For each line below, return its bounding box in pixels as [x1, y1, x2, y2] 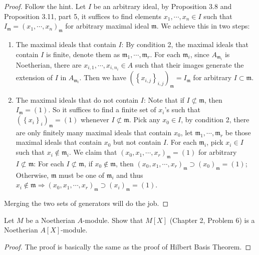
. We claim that [69, 147, 117, 157]
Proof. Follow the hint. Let [4, 1, 86, 11]
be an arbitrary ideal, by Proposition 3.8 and [93, 1, 232, 11]
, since [190, 49, 209, 59]
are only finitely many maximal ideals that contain [16, 127, 172, 137]
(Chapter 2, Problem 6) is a [169, 214, 255, 225]
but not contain [113, 137, 161, 147]
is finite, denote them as [46, 49, 120, 59]
